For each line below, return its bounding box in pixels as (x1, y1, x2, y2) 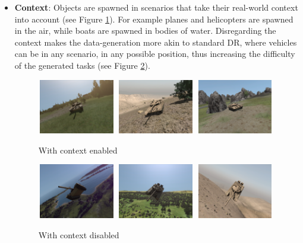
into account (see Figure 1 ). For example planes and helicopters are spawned (14, 12, 293, 25)
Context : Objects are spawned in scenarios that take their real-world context (14, 1, 298, 13)
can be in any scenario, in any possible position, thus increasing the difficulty (14, 47, 295, 60)
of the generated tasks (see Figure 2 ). (14, 59, 150, 71)
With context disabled (38, 228, 119, 241)
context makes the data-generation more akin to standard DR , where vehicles (14, 36, 297, 48)
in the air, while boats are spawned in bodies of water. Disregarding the (14, 24, 276, 37)
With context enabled (38, 143, 118, 156)
